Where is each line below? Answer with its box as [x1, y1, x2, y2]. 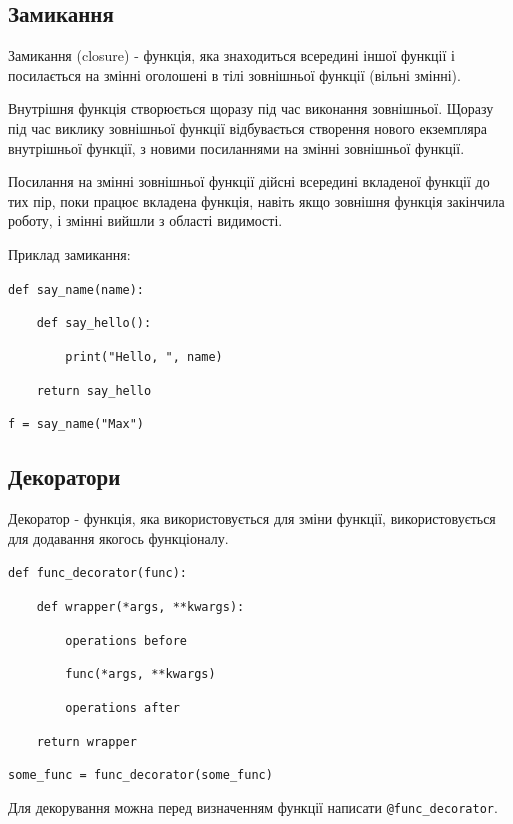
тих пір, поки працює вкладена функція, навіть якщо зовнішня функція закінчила [8, 190, 505, 211]
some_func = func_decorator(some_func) [8, 768, 273, 783]
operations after [65, 700, 180, 715]
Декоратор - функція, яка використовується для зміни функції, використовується [8, 508, 496, 529]
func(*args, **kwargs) [65, 667, 216, 682]
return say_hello [36, 383, 152, 398]
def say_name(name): [8, 282, 145, 297]
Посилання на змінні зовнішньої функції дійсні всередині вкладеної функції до [8, 171, 490, 192]
